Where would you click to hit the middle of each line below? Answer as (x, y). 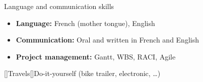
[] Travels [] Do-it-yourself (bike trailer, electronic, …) (82, 73)
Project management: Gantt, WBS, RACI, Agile (96, 56)
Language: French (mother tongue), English (85, 23)
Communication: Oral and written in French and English (107, 40)
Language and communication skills (59, 6)
